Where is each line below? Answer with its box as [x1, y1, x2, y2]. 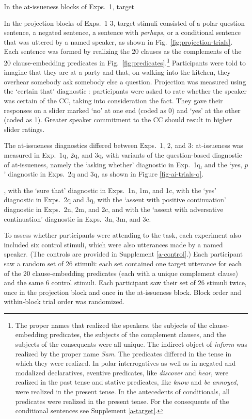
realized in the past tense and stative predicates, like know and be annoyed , [15, 377, 238, 387]
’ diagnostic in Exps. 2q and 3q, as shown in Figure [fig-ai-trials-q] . [4, 169, 204, 179]
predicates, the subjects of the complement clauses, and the [49, 329, 226, 339]
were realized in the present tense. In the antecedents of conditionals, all [15, 387, 230, 397]
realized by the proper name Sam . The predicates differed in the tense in [15, 348, 232, 358]
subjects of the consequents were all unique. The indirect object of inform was [15, 339, 247, 349]
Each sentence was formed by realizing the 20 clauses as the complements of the [4, 46, 241, 56]
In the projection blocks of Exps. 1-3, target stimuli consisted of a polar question [4, 17, 245, 28]
